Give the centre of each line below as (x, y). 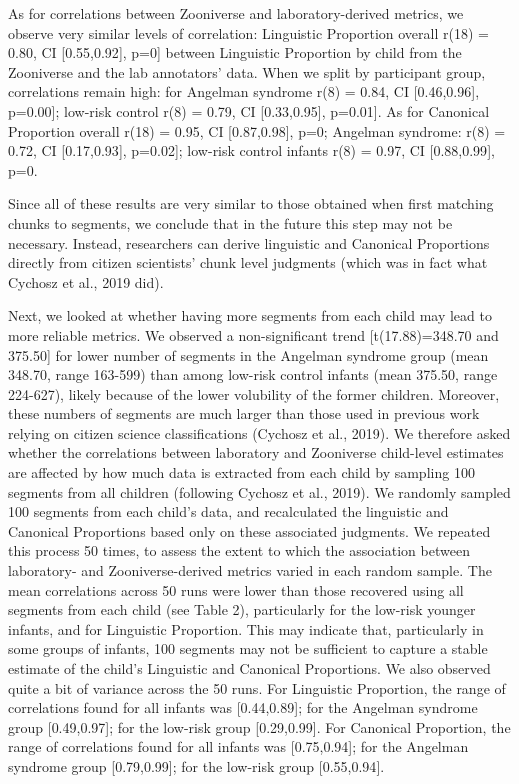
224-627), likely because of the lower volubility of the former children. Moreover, (254, 393)
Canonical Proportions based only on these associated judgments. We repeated (249, 530)
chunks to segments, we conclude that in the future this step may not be (230, 222)
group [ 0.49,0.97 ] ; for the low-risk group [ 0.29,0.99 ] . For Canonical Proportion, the (259, 726)
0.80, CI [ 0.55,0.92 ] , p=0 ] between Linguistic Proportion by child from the (235, 52)
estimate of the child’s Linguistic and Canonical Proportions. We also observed (249, 668)
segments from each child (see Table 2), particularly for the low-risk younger (242, 609)
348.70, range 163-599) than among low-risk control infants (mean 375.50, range (253, 374)
